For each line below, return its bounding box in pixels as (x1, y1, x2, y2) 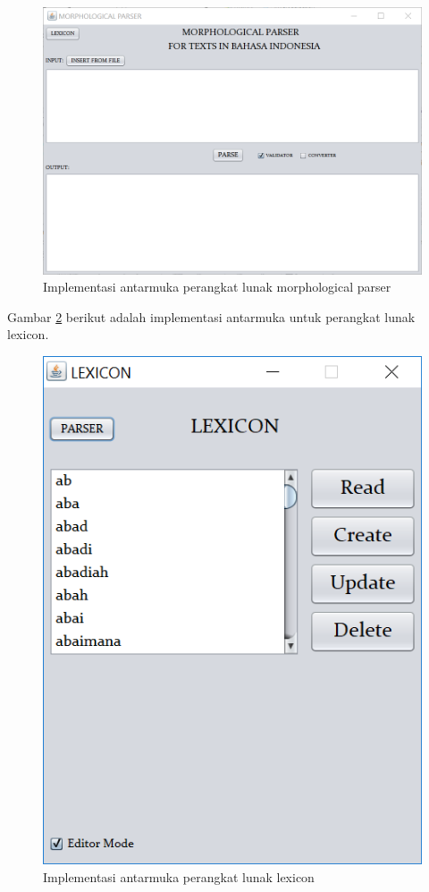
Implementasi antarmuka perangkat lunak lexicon (43, 867, 315, 886)
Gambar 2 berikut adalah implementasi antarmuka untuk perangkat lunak (7, 307, 416, 326)
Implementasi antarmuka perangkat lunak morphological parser (43, 277, 391, 296)
